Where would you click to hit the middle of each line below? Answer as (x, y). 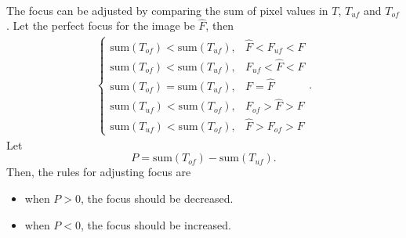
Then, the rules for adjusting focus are (99, 172)
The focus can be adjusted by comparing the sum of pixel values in (167, 10)
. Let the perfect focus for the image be (101, 25)
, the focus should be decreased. (157, 198)
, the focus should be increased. (156, 224)
